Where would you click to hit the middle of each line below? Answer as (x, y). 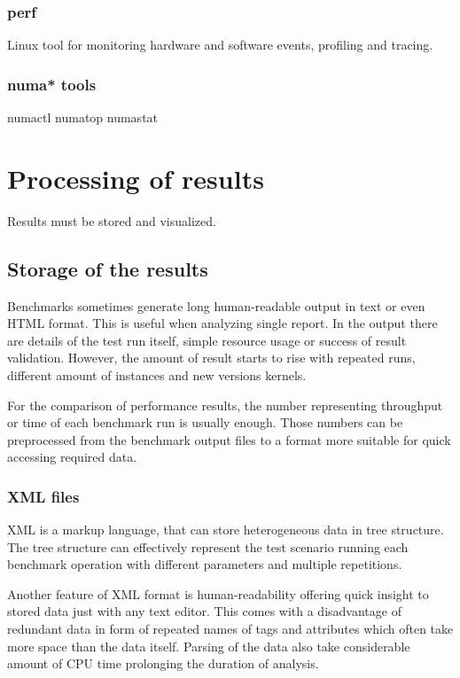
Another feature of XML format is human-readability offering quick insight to (218, 593)
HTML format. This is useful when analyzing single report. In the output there (222, 323)
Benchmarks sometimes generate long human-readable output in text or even (216, 305)
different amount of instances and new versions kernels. (157, 374)
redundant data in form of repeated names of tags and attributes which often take (230, 629)
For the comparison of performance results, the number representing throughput (225, 405)
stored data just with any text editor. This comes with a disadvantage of (204, 611)
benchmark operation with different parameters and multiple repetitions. (205, 564)
